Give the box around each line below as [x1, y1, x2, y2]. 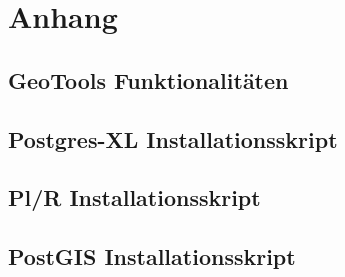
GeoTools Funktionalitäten [8, 64, 289, 95]
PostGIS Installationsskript [8, 241, 296, 272]
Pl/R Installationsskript [8, 182, 261, 213]
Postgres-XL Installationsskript [8, 123, 338, 154]
